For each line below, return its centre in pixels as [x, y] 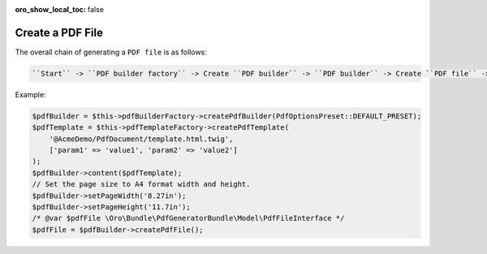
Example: [30, 94]
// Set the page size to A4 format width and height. [141, 184]
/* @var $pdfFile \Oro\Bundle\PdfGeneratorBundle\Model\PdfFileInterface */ [188, 218]
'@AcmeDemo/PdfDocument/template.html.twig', [141, 139]
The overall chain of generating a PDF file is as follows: [111, 52]
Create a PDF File [59, 32]
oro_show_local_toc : [51, 9]
